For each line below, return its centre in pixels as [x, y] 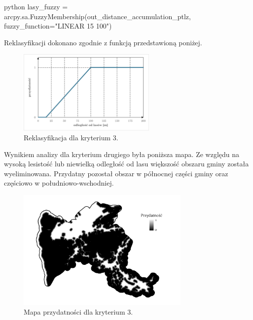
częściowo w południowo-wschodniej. [59, 183]
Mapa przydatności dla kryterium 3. [78, 312]
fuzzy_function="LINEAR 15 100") [58, 26]
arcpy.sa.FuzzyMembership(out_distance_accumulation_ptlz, [97, 16]
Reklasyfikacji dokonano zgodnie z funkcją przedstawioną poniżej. [103, 42]
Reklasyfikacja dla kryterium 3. [71, 137]
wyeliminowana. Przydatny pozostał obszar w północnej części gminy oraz [116, 173]
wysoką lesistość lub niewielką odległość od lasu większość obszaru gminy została [126, 164]
